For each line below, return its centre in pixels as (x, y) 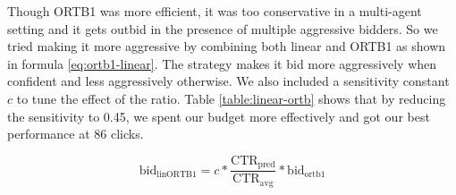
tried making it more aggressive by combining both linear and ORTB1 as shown (227, 46)
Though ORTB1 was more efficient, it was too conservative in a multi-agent (215, 11)
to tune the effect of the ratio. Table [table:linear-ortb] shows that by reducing (231, 98)
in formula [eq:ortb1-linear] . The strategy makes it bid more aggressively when (222, 63)
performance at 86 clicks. (76, 134)
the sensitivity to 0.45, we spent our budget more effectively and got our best (219, 116)
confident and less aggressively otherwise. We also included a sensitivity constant (228, 81)
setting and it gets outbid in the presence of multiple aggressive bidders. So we (223, 28)
